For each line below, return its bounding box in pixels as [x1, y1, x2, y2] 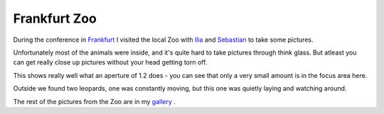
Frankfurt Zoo [13, 11, 97, 26]
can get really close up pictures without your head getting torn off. [13, 58, 208, 67]
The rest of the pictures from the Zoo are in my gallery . [13, 97, 176, 106]
